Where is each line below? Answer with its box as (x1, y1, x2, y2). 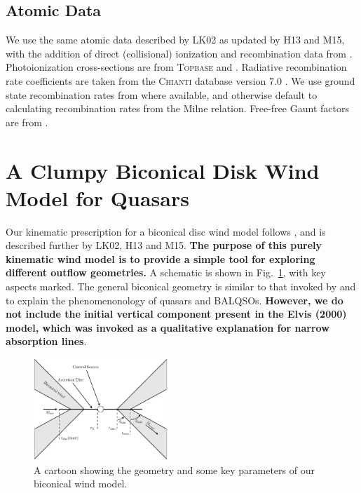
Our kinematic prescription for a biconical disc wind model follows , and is (6, 224, 326, 238)
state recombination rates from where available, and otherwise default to (6, 87, 318, 102)
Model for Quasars (6, 183, 189, 212)
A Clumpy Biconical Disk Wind (6, 156, 320, 184)
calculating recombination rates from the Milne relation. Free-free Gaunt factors (6, 101, 349, 116)
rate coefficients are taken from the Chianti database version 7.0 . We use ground (6, 73, 355, 88)
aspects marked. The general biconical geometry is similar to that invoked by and (6, 279, 356, 294)
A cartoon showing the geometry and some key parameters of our (34, 462, 315, 477)
